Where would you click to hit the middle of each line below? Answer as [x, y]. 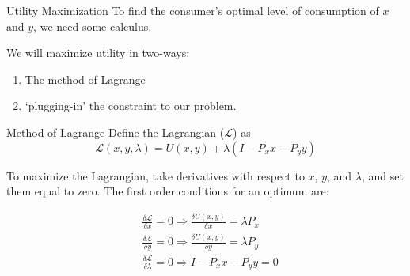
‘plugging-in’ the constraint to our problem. [131, 106]
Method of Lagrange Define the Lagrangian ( [116, 132]
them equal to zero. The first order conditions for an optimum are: [168, 191]
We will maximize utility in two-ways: [98, 53]
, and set [382, 175]
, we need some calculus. [93, 26]
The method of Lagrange [85, 79]
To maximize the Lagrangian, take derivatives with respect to [156, 175]
